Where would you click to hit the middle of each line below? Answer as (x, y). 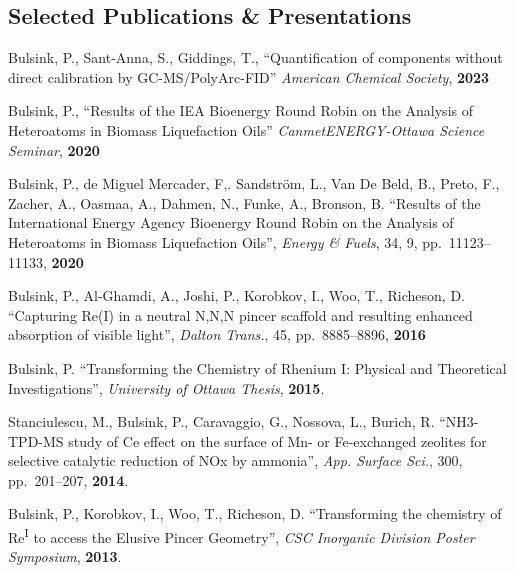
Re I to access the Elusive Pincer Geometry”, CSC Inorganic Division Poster (241, 535)
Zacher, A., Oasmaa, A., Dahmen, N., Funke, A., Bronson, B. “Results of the (244, 202)
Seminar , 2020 (54, 149)
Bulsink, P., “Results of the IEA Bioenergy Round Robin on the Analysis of (240, 110)
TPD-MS (36, 440)
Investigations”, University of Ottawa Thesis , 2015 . (166, 387)
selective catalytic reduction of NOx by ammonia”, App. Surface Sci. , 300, (235, 460)
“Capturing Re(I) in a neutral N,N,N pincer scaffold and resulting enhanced (240, 314)
